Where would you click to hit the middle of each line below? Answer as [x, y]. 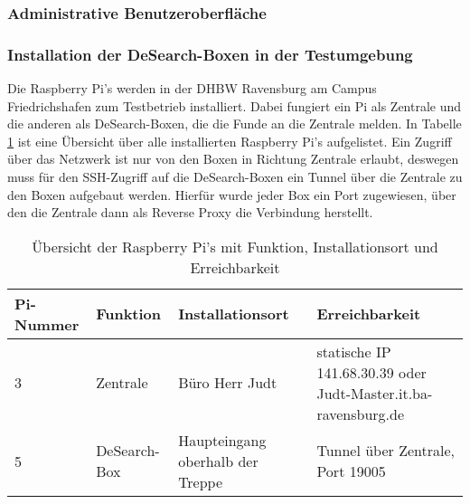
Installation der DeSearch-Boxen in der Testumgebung [210, 54]
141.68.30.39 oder [371, 372]
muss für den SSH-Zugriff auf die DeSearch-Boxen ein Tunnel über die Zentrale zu [235, 177]
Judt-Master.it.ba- [375, 393]
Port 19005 [351, 471]
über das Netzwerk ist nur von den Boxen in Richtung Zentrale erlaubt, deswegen [233, 159]
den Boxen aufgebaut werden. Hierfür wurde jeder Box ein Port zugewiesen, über [232, 194]
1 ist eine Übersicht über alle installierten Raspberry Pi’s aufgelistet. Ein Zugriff [230, 141]
